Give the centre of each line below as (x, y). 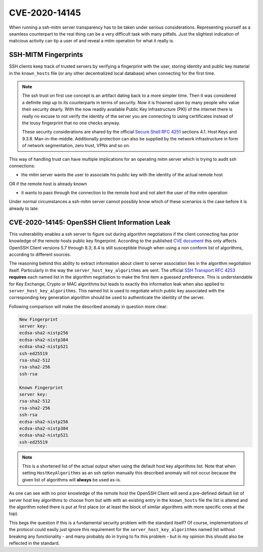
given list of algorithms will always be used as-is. (72, 479)
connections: (22, 166)
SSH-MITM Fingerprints (46, 55)
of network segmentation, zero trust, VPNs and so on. (76, 146)
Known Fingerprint (41, 388)
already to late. (24, 208)
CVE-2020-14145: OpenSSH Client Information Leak (90, 222)
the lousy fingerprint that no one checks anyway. (71, 123)
